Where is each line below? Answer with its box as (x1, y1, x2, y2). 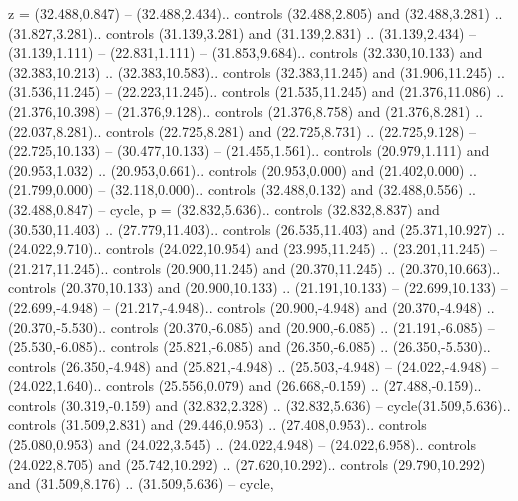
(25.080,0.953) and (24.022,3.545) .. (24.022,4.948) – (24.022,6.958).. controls (8, 434, 476, 455)
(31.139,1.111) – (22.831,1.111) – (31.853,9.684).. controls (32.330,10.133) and (8, 42, 483, 63)
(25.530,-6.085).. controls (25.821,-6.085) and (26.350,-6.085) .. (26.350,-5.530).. (8, 336, 491, 357)
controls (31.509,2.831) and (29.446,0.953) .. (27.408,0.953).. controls (8, 414, 427, 435)
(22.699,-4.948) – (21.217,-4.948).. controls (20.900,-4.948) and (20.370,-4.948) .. (8, 296, 495, 317)
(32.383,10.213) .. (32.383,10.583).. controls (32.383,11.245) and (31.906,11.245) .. (8, 61, 505, 82)
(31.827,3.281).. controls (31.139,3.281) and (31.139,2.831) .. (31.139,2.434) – (8, 22, 476, 43)
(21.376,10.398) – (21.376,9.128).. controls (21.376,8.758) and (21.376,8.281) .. (8, 100, 483, 121)
